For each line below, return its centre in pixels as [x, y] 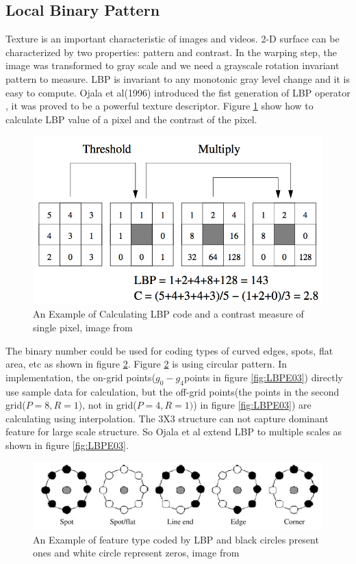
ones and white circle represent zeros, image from [136, 553]
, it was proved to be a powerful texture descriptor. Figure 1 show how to [160, 106]
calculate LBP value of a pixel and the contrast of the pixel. [131, 119]
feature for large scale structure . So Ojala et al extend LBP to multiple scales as [174, 432]
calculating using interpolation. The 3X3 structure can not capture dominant [167, 418]
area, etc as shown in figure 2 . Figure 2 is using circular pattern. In [147, 364]
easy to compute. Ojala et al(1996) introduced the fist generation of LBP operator [178, 92]
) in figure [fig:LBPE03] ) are [252, 405]
